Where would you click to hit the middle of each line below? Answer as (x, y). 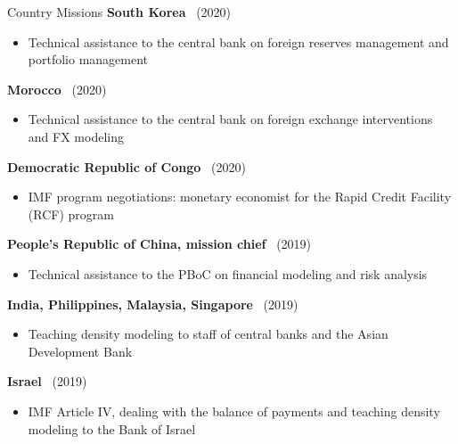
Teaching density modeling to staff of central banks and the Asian (208, 334)
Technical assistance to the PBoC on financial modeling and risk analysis (228, 273)
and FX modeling (76, 136)
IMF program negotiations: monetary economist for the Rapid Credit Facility (240, 197)
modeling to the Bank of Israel (112, 428)
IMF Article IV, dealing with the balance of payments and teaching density (234, 411)
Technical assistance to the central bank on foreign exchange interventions (230, 119)
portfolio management (88, 59)
